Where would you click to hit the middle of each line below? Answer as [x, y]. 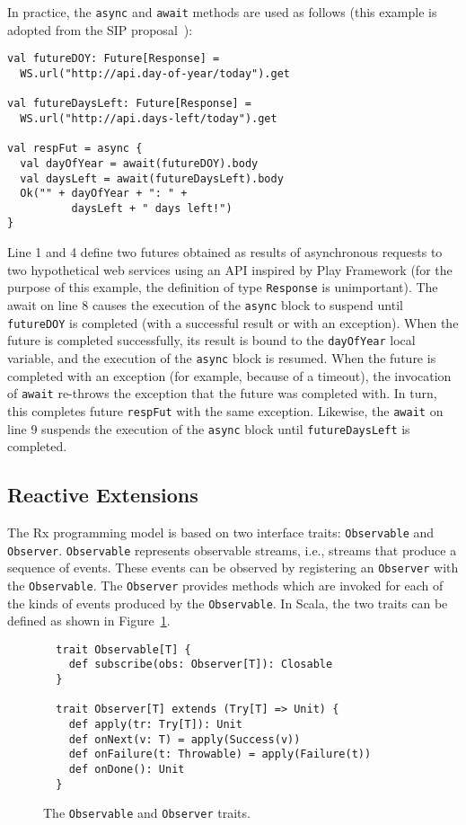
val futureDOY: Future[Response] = [114, 59]
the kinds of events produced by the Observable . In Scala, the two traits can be [228, 603]
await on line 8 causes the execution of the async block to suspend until [205, 304]
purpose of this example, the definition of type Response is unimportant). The [223, 287]
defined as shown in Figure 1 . [89, 621]
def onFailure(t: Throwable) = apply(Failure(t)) [220, 754]
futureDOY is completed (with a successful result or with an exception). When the [233, 322]
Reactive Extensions [103, 495]
